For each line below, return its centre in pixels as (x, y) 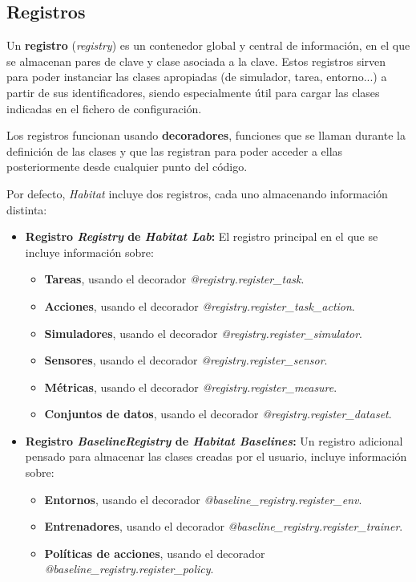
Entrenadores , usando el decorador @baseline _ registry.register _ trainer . (224, 526)
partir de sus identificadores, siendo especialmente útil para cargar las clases (193, 92)
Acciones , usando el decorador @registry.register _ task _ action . (200, 305)
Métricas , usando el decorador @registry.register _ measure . (191, 387)
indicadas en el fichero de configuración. (104, 108)
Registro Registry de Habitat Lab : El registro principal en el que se (202, 236)
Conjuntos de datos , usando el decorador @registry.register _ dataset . (218, 414)
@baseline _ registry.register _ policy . (129, 569)
